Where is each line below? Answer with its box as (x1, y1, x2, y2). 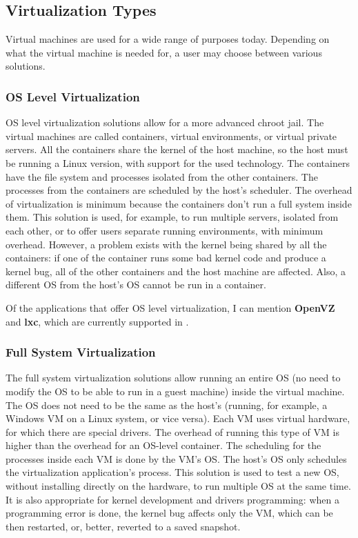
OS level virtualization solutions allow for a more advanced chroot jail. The (6, 115, 324, 130)
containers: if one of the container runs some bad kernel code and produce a (6, 250, 326, 265)
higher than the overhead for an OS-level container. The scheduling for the (6, 438, 321, 452)
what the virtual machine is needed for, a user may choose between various (6, 45, 322, 59)
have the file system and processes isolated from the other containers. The (6, 169, 318, 183)
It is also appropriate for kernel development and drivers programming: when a (6, 492, 339, 506)
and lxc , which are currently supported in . (6, 314, 189, 328)
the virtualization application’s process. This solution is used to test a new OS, (6, 465, 339, 479)
